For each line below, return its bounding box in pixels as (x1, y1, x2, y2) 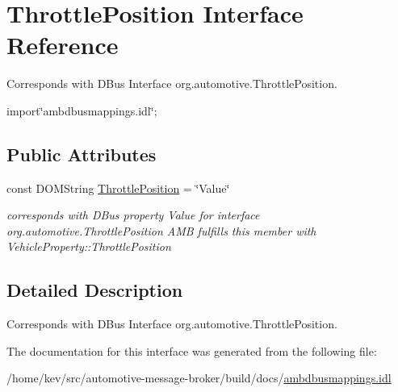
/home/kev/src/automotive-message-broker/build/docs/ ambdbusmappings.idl (6, 369, 392, 386)
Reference (6, 28, 119, 61)
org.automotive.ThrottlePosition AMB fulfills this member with (6, 222, 316, 239)
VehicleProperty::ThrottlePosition (6, 238, 171, 255)
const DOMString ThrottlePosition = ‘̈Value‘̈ (6, 179, 230, 196)
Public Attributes (6, 141, 157, 166)
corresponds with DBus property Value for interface (6, 206, 260, 223)
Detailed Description (6, 277, 183, 302)
